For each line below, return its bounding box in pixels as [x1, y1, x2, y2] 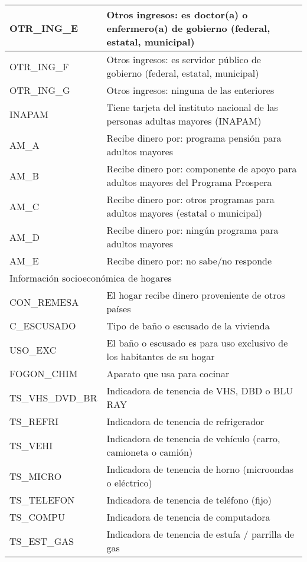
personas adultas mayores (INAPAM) [106, 114, 262, 128]
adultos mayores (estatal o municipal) [106, 206, 262, 220]
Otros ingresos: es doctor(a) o [106, 8, 248, 21]
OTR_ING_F [9, 59, 69, 73]
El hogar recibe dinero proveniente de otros [106, 288, 285, 302]
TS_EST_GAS [9, 534, 74, 548]
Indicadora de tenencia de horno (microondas [106, 462, 294, 476]
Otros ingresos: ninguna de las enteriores [106, 83, 275, 97]
